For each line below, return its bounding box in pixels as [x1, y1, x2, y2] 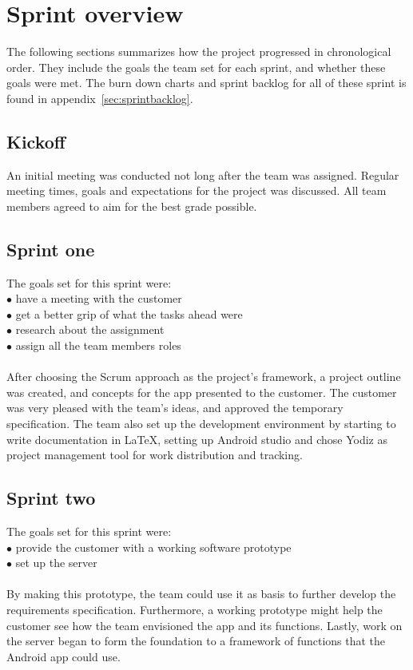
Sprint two [6, 486, 96, 510]
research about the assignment [15, 321, 165, 338]
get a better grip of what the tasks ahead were [15, 305, 243, 322]
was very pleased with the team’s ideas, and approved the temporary [6, 399, 344, 416]
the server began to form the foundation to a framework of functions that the [6, 632, 386, 649]
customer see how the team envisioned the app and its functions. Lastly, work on [6, 616, 403, 633]
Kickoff [6, 129, 66, 153]
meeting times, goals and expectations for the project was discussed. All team [6, 182, 387, 199]
